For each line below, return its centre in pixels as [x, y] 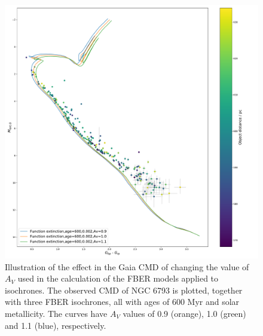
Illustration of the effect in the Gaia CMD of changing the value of [127, 266]
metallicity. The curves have [56, 313]
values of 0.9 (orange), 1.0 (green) [184, 313]
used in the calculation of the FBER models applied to [118, 278]
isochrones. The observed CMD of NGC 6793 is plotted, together [124, 290]
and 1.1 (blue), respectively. [56, 325]
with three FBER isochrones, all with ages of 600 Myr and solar [122, 302]
